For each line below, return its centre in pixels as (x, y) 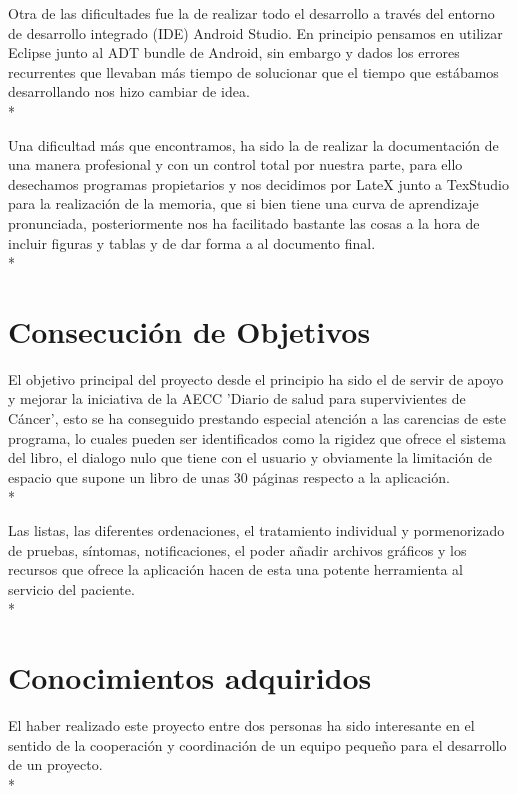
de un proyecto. (55, 764)
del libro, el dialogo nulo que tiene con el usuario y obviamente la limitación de (250, 457)
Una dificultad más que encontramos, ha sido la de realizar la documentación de (253, 144)
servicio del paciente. (71, 588)
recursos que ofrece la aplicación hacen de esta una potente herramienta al (235, 569)
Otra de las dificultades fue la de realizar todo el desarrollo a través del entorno (251, 13)
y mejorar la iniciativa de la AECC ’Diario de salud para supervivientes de (237, 398)
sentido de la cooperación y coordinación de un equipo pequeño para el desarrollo (257, 744)
